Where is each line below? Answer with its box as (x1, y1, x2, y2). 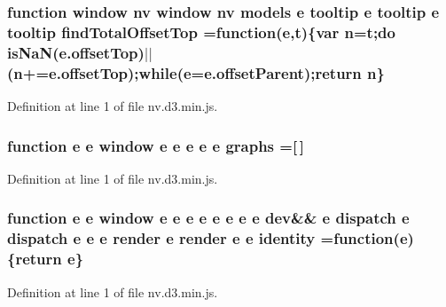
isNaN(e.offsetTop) (7, 41, 145, 63)
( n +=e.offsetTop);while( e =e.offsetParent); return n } (7, 61, 385, 83)
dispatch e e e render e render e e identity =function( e (7, 227, 408, 249)
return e (15, 248, 75, 270)
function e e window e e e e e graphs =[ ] (7, 134, 305, 156)
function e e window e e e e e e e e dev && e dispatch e (7, 207, 410, 229)
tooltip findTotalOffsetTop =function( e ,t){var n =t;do (7, 20, 395, 43)
